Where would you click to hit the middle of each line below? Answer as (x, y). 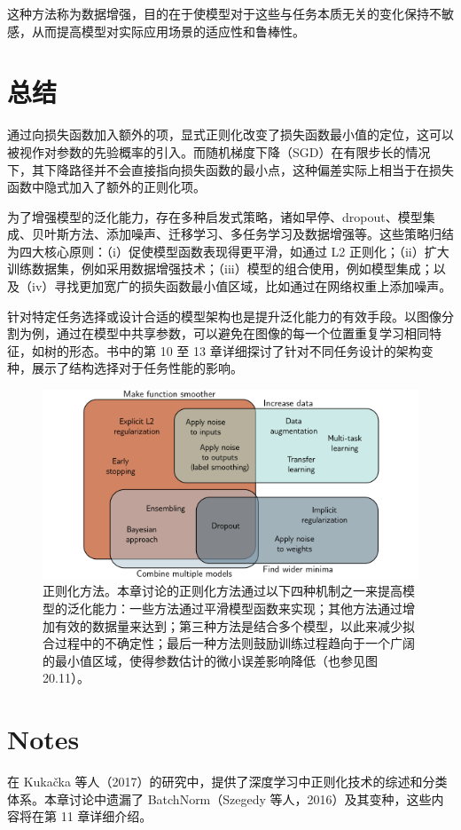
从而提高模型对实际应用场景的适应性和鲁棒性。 (168, 31)
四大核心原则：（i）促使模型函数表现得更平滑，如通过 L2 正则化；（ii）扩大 (234, 251)
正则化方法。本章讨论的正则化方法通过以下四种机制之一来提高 (223, 591)
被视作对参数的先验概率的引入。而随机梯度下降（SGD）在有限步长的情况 (219, 151)
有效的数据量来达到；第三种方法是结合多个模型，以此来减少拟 (234, 625)
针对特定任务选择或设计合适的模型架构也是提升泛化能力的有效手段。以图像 (224, 316)
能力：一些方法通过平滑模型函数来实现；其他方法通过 (247, 608)
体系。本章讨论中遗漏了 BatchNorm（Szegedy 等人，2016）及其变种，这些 (219, 798)
